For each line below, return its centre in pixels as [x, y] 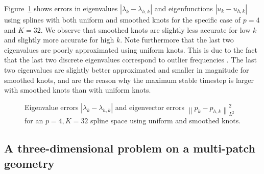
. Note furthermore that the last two [177, 40]
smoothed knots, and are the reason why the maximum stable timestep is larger [129, 80]
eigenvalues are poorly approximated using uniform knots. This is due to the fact [131, 49]
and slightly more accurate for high [59, 40]
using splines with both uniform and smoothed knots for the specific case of [123, 19]
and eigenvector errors [150, 107]
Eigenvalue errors [52, 107]
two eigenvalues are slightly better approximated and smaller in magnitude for [127, 69]
